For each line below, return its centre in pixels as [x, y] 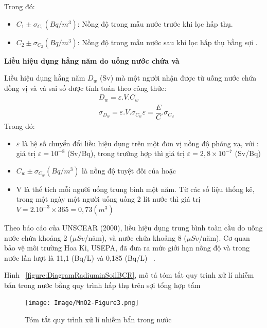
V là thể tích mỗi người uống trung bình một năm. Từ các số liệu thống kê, [135, 189]
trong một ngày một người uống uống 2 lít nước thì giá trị [108, 199]
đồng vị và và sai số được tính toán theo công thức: [85, 88]
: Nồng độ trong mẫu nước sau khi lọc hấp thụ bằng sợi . [167, 42]
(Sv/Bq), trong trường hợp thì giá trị [126, 153]
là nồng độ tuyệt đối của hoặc [129, 170]
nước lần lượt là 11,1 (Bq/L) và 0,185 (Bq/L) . [80, 257]
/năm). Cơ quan [224, 237]
